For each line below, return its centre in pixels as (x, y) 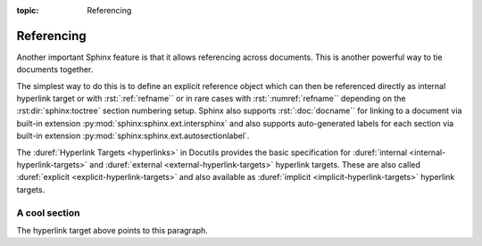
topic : (28, 10)
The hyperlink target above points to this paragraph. (112, 230)
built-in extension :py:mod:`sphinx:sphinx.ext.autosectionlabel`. (133, 136)
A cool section (48, 212)
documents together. (55, 70)
